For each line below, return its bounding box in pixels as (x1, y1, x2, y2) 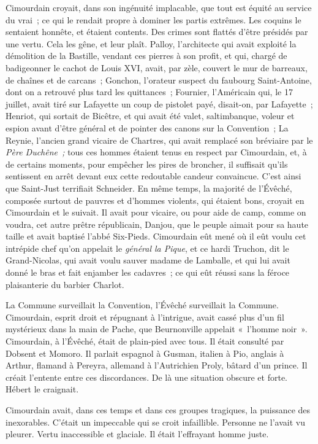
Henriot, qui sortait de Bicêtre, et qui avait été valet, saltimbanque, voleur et (6, 109, 295, 122)
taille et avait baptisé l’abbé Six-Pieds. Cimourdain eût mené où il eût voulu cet (6, 230, 306, 243)
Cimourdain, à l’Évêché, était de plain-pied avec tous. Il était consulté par (6, 335, 284, 348)
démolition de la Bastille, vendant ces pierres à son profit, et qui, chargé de (6, 49, 287, 62)
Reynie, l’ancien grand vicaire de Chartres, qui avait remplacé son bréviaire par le (6, 133, 313, 146)
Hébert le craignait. (6, 383, 79, 395)
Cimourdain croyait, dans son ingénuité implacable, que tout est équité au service (6, 1, 312, 14)
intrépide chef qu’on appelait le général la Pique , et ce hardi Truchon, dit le (6, 241, 289, 254)
